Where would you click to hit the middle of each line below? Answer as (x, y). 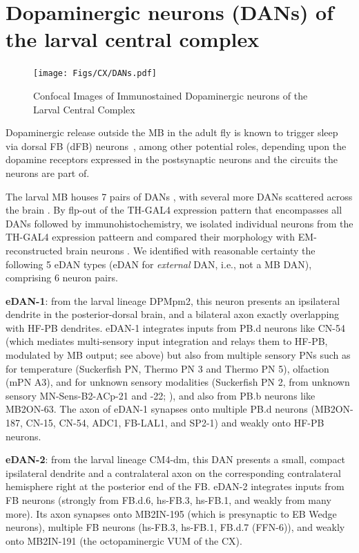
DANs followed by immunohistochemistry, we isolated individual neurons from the (179, 223)
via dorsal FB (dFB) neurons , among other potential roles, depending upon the (176, 146)
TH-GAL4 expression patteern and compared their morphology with (151, 237)
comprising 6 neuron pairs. (62, 278)
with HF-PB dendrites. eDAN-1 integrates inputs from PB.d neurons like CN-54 (176, 327)
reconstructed (34, 250)
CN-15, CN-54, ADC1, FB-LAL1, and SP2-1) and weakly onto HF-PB (175, 423)
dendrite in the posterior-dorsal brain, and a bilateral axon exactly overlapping (173, 314)
